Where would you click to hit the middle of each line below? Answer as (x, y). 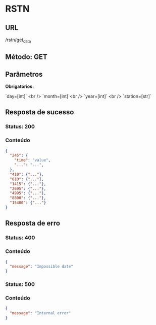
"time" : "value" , (33, 160)
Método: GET (27, 57)
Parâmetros (24, 74)
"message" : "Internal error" (40, 313)
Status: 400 (20, 238)
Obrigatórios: (20, 86)
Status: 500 (20, 284)
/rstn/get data (18, 40)
